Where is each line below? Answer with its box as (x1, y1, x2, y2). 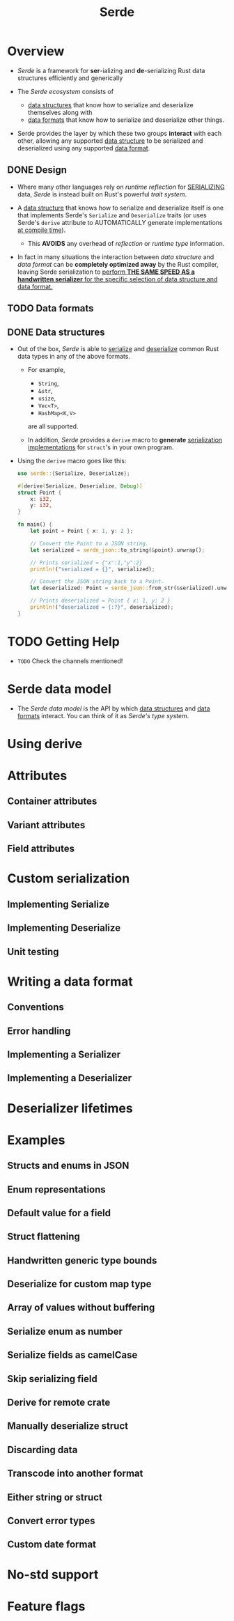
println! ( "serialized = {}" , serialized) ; (30, 566, 155, 573)
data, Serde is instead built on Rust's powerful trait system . (17, 189, 187, 199)
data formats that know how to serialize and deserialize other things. (27, 116, 225, 124)
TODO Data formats (7, 302, 94, 314)
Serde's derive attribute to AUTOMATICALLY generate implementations (17, 218, 223, 226)
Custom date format (7, 1539, 96, 1551)
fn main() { (17, 521, 52, 528)
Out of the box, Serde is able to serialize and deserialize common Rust (17, 344, 219, 352)
